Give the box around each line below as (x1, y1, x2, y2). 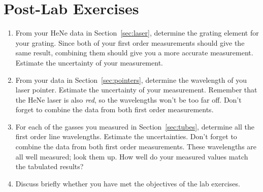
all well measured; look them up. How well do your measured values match (15, 151, 248, 162)
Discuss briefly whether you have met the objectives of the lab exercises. (15, 178, 240, 188)
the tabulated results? (15, 161, 84, 172)
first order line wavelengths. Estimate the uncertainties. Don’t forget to (15, 131, 237, 142)
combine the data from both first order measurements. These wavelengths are (15, 141, 257, 152)
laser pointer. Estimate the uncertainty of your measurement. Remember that (15, 84, 257, 95)
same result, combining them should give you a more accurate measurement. (15, 47, 253, 58)
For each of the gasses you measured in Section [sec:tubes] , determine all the (15, 121, 254, 132)
